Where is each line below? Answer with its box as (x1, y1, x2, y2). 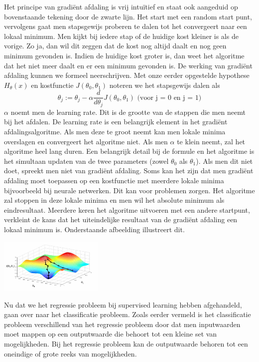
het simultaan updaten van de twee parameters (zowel (4, 155, 169, 166)
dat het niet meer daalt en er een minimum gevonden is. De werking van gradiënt (4, 60, 253, 70)
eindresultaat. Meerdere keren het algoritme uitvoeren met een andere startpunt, (4, 204, 250, 215)
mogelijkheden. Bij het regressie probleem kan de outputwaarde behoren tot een (4, 338, 248, 349)
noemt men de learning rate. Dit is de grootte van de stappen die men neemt (10, 106, 246, 117)
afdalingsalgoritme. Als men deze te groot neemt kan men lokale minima (4, 126, 226, 137)
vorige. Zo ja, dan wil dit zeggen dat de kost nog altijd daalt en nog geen (4, 40, 227, 51)
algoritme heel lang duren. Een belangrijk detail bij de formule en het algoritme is (4, 146, 255, 156)
